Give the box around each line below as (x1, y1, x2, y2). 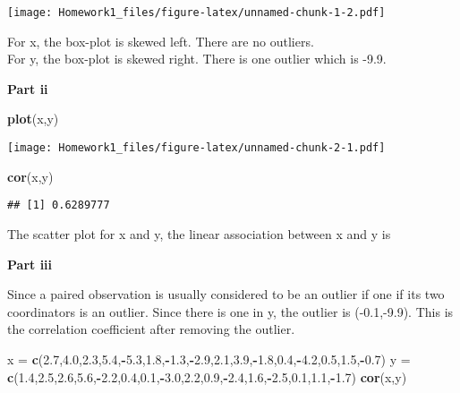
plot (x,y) (7, 109, 59, 128)
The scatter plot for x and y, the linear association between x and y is (7, 224, 391, 243)
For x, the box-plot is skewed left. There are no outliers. (7, 31, 314, 50)
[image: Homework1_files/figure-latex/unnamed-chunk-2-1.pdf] (7, 141, 386, 155)
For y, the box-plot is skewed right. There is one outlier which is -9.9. (7, 49, 387, 68)
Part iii (7, 254, 53, 273)
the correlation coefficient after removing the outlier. (7, 320, 295, 338)
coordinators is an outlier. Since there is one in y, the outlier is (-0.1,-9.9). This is (7, 302, 454, 320)
